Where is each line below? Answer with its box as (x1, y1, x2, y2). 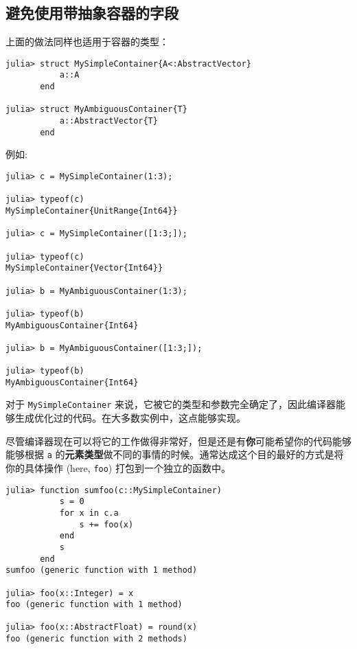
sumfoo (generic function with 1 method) (5, 565, 198, 576)
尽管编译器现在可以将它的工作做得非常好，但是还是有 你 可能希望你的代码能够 (5, 433, 352, 448)
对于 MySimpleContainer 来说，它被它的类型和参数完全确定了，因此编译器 (5, 397, 336, 411)
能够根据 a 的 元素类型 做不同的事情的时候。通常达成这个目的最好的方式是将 (5, 447, 344, 462)
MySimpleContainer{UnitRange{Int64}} (5, 205, 178, 216)
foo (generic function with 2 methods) (5, 634, 187, 644)
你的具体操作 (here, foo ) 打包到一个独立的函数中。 (5, 460, 231, 475)
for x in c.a (59, 508, 119, 518)
